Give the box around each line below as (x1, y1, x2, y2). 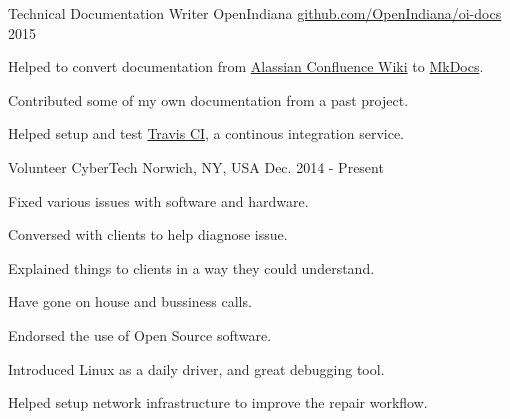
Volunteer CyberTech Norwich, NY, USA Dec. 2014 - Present (8, 156, 384, 177)
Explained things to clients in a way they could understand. (8, 257, 375, 278)
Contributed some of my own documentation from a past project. (8, 89, 409, 110)
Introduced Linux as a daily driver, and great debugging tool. (8, 358, 385, 379)
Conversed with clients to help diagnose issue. (8, 224, 288, 245)
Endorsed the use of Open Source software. (8, 324, 272, 345)
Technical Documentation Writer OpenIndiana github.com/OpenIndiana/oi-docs (8, 3, 502, 23)
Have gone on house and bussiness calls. (8, 291, 252, 312)
